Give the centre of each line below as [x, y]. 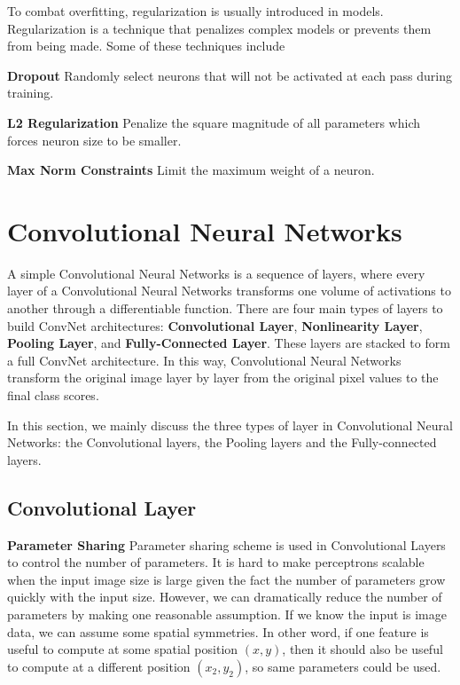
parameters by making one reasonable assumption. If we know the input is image [227, 614]
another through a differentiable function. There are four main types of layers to [225, 308]
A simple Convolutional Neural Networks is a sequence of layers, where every [216, 273]
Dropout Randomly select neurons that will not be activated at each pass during [230, 75]
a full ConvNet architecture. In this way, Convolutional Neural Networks [204, 360]
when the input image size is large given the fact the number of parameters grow [226, 579]
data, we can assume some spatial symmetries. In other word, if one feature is [218, 631]
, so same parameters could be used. [343, 666]
